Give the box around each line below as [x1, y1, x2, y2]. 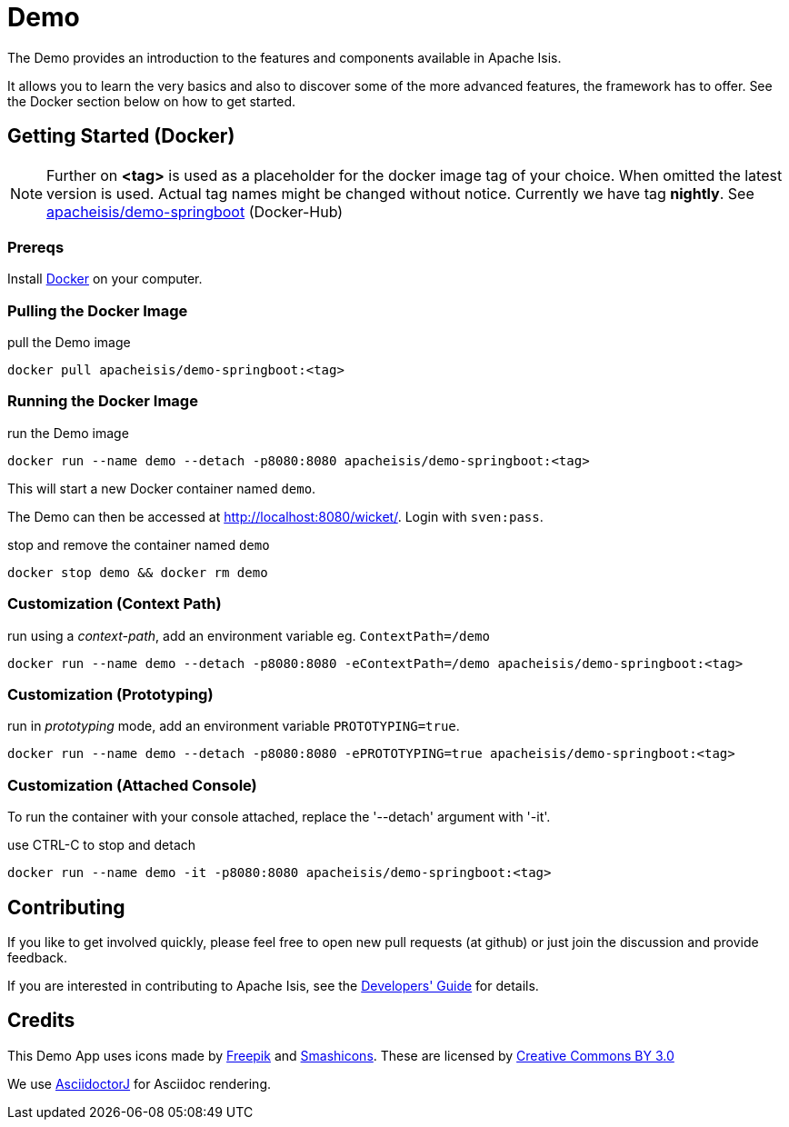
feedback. [7, 949, 67, 965]
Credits [7, 1009, 75, 1032]
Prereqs [7, 237, 65, 256]
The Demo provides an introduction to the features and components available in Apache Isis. [7, 49, 562, 65]
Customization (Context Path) [7, 594, 222, 613]
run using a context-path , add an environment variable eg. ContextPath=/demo [7, 627, 490, 643]
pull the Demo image [7, 334, 131, 351]
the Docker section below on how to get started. [7, 93, 296, 109]
